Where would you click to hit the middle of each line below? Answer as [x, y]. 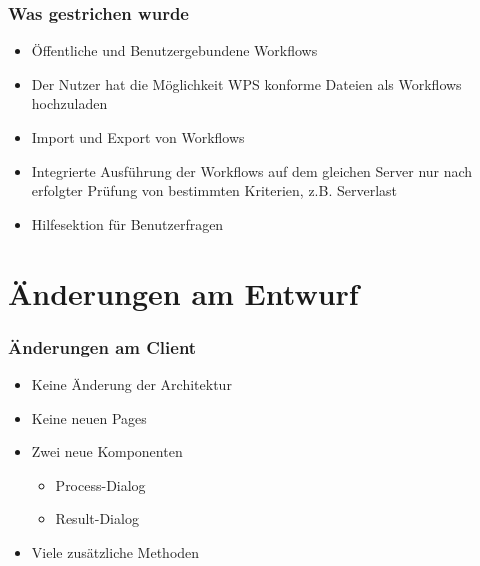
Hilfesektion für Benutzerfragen [127, 223]
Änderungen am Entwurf [183, 292]
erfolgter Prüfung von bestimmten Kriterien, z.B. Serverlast [214, 190]
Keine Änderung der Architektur [131, 383]
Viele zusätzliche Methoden [115, 551]
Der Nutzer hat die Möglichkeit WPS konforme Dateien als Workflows [246, 83]
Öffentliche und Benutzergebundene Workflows [174, 50]
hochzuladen [69, 103]
